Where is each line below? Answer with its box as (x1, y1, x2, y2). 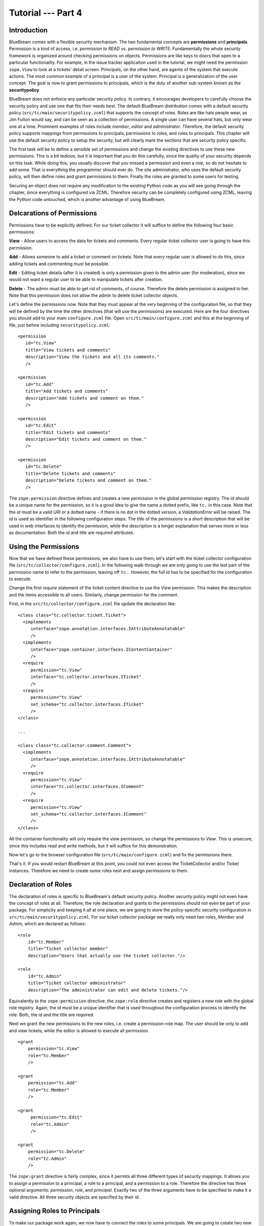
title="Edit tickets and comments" (25, 430, 111, 435)
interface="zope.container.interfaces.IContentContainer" (30, 646, 173, 652)
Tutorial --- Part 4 (9, 7, 83, 18)
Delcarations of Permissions (9, 209, 97, 218)
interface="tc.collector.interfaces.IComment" (30, 784, 144, 790)
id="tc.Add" (25, 382, 54, 387)
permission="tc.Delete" (27, 1149, 85, 1154)
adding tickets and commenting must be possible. (9, 260, 110, 267)
